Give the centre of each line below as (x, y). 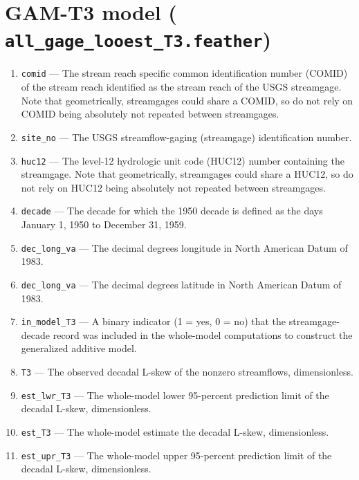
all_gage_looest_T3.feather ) (138, 39)
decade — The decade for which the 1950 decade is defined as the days (172, 211)
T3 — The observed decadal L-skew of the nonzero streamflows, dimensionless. (187, 371)
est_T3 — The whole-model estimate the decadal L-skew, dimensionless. (175, 431)
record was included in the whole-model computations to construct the (203, 334)
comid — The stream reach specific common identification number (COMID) (184, 73)
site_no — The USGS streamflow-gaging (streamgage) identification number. (186, 137)
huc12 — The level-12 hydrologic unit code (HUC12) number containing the (183, 160)
